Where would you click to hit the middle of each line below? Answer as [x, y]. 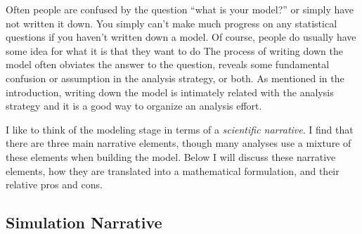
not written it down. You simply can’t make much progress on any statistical [172, 23]
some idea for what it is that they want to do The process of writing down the [174, 50]
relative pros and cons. [54, 184]
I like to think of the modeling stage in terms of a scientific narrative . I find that [180, 129]
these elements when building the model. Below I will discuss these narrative [171, 156]
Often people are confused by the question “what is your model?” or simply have [180, 9]
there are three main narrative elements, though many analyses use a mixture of [179, 143]
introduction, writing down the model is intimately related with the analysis [170, 92]
